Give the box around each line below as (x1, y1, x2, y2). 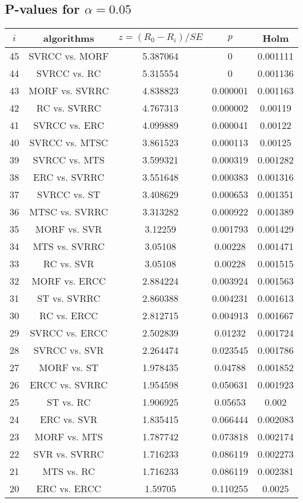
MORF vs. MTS (35, 430, 103, 444)
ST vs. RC (46, 395, 90, 409)
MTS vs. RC (42, 464, 95, 479)
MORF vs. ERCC (32, 274, 106, 288)
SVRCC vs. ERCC (30, 326, 108, 340)
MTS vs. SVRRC (33, 239, 105, 254)
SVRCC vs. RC (36, 66, 101, 81)
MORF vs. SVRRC (29, 84, 109, 98)
